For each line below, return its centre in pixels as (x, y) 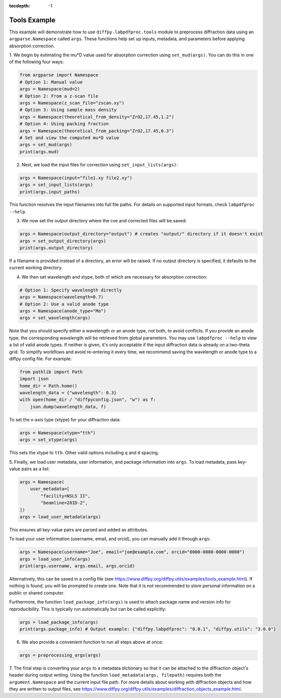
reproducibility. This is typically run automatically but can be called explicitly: (88, 609)
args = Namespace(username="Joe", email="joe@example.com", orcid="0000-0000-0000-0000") (132, 552)
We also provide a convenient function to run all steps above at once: (92, 642)
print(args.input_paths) (50, 192)
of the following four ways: (36, 62)
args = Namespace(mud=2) (50, 89)
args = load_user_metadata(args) (60, 517)
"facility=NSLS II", (66, 496)
